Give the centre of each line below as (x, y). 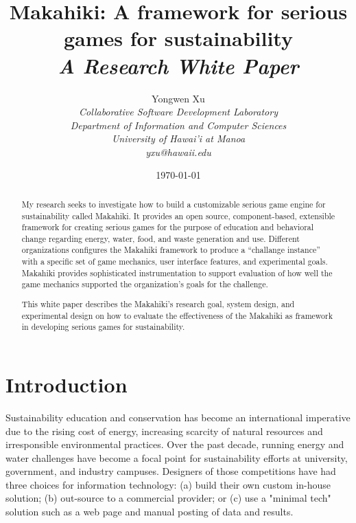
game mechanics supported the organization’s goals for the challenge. (145, 284)
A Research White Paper (178, 65)
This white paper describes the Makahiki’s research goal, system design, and (158, 304)
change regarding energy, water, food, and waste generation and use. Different (161, 238)
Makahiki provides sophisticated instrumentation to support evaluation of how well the (177, 272)
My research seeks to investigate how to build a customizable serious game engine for (174, 204)
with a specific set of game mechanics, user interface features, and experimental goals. (175, 261)
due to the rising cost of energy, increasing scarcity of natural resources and (164, 431)
